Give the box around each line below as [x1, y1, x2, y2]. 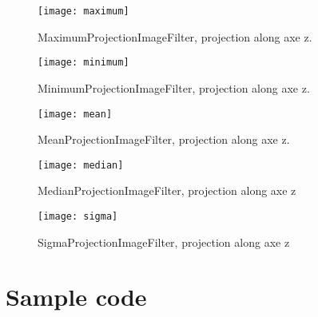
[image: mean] [38, 108, 113, 120]
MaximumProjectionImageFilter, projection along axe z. [38, 28, 312, 45]
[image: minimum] [38, 57, 129, 69]
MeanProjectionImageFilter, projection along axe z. [38, 131, 290, 148]
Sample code [6, 280, 147, 313]
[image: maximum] [38, 6, 129, 17]
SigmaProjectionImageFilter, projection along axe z [38, 233, 290, 250]
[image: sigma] [38, 211, 118, 222]
